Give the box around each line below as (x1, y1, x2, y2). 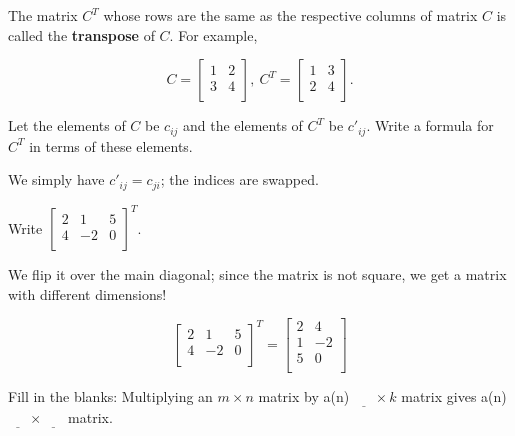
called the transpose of (8, 24, 155, 45)
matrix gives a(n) (401, 385, 507, 406)
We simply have (8, 169, 105, 190)
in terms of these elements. (29, 135, 193, 156)
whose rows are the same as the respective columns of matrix (103, 5, 478, 25)
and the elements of (183, 115, 303, 136)
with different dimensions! (8, 283, 167, 304)
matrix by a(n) (258, 385, 350, 406)
